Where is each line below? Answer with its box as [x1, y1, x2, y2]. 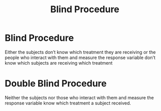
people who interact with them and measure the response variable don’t [5, 54, 155, 61]
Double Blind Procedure [5, 78, 107, 90]
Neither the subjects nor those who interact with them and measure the [5, 94, 154, 100]
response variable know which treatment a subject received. [5, 100, 132, 106]
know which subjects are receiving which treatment [5, 60, 113, 66]
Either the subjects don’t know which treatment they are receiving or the [5, 49, 156, 55]
